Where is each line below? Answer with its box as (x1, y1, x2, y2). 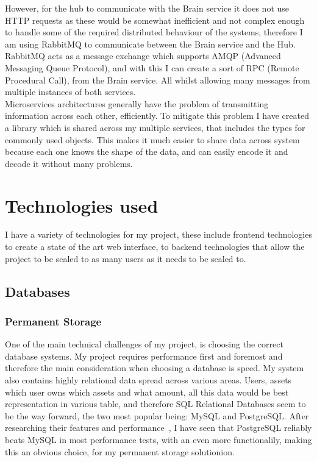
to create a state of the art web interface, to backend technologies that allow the (5, 240, 305, 253)
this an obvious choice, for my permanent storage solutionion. (5, 445, 235, 458)
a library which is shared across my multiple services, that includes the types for (5, 121, 305, 133)
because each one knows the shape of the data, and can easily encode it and (5, 145, 288, 158)
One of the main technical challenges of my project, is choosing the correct (5, 338, 283, 350)
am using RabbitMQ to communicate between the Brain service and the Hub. (5, 37, 296, 50)
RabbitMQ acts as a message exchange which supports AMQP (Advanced (5, 49, 281, 62)
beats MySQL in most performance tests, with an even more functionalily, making (5, 433, 312, 446)
